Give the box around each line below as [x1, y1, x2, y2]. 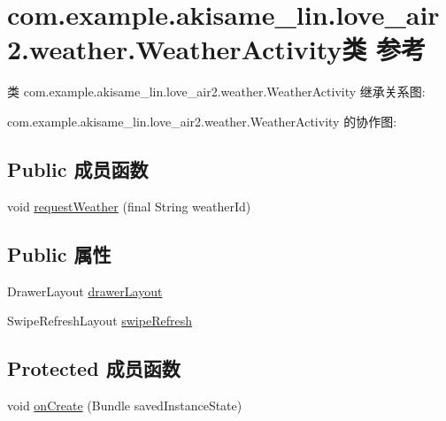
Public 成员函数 [7, 155, 149, 182]
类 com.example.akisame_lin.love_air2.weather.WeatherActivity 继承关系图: [7, 82, 426, 101]
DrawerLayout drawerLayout [7, 281, 163, 300]
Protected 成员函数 [7, 355, 181, 382]
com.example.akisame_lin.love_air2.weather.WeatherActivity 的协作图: [7, 111, 397, 130]
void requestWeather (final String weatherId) [7, 196, 251, 215]
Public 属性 [7, 240, 111, 267]
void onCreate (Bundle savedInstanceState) [7, 395, 242, 414]
